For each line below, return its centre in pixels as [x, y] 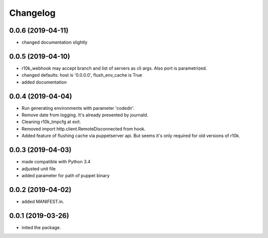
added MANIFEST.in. [43, 201]
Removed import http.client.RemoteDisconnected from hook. [84, 129]
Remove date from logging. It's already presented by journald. [85, 115]
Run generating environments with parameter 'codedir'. [78, 108]
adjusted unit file [39, 169]
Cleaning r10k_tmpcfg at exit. [51, 122]
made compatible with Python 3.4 [56, 162]
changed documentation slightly [55, 43]
